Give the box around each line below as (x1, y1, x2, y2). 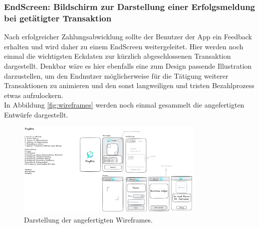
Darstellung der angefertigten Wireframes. (24, 214, 153, 225)
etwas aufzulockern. (4, 90, 63, 100)
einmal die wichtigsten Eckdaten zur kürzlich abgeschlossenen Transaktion (4, 51, 231, 61)
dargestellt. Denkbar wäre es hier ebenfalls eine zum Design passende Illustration (4, 60, 252, 71)
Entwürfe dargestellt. (4, 109, 68, 119)
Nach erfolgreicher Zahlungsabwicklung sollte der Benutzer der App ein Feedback (4, 31, 252, 42)
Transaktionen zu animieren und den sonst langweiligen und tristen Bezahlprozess (4, 80, 255, 91)
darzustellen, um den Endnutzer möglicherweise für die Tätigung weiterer (4, 70, 229, 81)
